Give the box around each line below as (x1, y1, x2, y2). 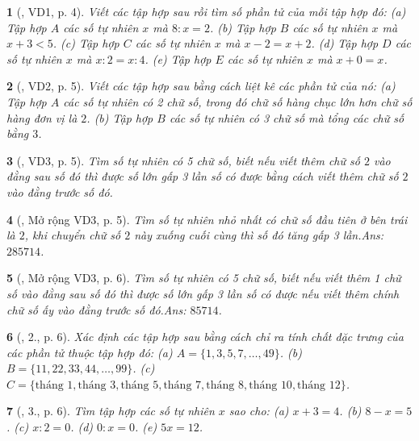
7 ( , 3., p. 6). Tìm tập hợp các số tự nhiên (6, 402, 215, 419)
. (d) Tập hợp (311, 35, 379, 52)
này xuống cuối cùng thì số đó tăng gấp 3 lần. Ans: (134, 227, 384, 243)
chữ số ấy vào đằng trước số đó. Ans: (6, 301, 186, 318)
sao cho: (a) (228, 402, 289, 419)
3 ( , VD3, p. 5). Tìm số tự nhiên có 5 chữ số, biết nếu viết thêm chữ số (6, 152, 360, 168)
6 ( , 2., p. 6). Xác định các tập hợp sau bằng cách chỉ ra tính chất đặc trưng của (6, 328, 404, 345)
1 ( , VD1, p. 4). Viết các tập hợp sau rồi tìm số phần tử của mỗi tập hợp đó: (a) (6, 3, 406, 19)
